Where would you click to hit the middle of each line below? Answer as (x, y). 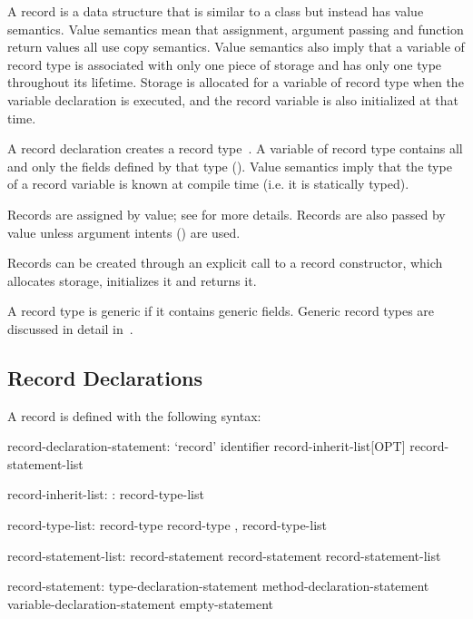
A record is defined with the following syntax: (134, 415)
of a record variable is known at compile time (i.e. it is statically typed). (208, 184)
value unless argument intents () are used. (124, 232)
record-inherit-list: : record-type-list (106, 494)
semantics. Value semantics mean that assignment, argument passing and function (236, 29)
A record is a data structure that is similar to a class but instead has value (216, 11)
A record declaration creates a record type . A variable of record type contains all (235, 148)
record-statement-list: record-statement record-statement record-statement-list (224, 555)
